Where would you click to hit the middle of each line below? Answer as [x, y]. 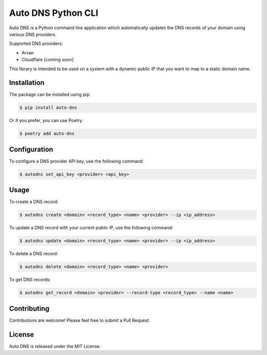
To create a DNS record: [34, 202]
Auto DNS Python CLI [54, 13]
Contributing [29, 308]
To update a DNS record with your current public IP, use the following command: [91, 228]
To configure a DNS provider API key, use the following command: [76, 161]
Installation [27, 83]
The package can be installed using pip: [50, 94]
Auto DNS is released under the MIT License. [55, 346]
